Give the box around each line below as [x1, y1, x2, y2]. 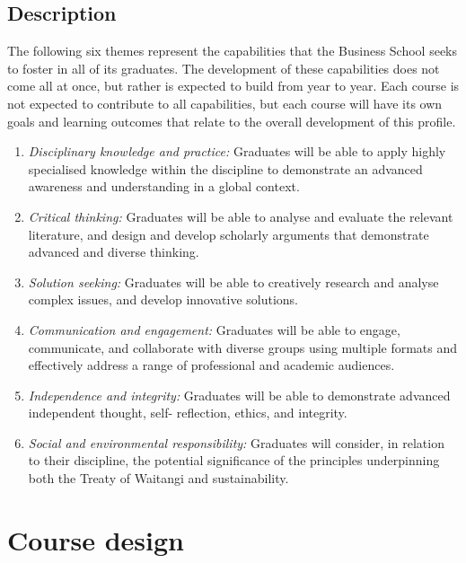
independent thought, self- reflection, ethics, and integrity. [28, 403, 347, 422]
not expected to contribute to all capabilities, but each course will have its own [7, 93, 443, 112]
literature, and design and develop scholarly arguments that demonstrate [28, 224, 429, 243]
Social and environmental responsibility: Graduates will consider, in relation [28, 433, 444, 452]
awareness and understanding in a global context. [28, 177, 300, 196]
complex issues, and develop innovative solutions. [28, 290, 299, 309]
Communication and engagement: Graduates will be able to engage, [28, 320, 400, 339]
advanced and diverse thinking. [28, 242, 199, 261]
